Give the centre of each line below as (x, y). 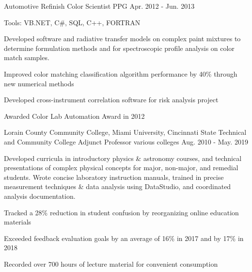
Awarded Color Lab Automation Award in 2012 (74, 116)
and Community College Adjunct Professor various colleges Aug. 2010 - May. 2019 (126, 141)
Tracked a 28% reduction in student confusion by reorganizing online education (121, 212)
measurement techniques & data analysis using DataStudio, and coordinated (118, 186)
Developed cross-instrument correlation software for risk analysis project (111, 100)
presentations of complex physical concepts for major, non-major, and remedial (121, 168)
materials (18, 222)
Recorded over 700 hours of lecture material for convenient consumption (111, 264)
